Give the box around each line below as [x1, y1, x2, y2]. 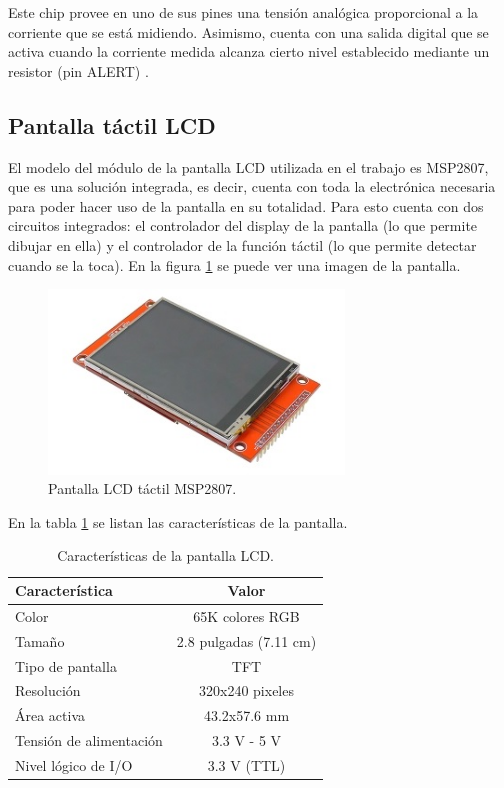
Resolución [15, 680, 81, 701]
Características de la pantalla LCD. [57, 545, 274, 566]
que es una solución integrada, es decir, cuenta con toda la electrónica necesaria [8, 176, 496, 197]
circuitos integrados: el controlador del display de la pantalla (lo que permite [8, 215, 478, 236]
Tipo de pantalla [15, 655, 117, 676]
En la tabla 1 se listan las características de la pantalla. [8, 511, 348, 532]
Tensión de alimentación [15, 730, 163, 751]
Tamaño [15, 630, 65, 651]
